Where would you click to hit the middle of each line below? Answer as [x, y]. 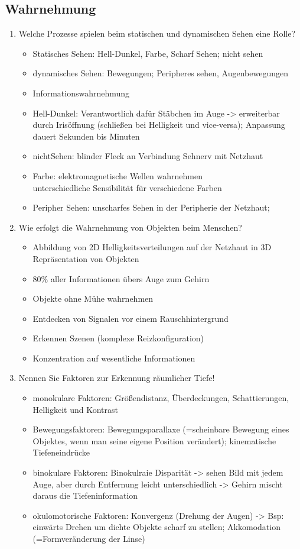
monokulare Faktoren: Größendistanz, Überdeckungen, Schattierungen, [161, 398]
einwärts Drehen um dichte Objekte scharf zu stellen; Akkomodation [156, 527]
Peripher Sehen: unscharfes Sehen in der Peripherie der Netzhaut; [151, 207]
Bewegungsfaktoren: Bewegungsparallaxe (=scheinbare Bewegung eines [161, 429]
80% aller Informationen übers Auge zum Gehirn [121, 278]
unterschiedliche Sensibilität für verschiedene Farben [127, 187]
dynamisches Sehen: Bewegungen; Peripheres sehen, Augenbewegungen [161, 73]
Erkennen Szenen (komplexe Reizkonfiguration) [118, 338]
